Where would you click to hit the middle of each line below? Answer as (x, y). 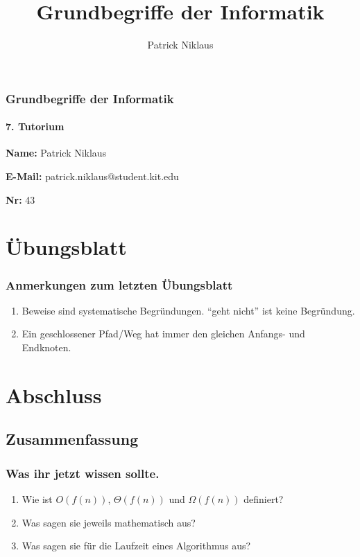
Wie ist (37, 498)
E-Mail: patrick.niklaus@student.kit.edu (92, 176)
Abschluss (54, 395)
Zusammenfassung (72, 439)
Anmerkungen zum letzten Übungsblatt (119, 284)
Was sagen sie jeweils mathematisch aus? (109, 522)
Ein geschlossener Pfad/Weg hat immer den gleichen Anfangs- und (163, 334)
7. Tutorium (35, 126)
